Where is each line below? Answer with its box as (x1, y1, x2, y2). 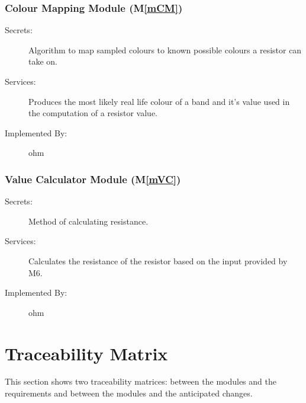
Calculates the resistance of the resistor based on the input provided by (28, 254, 288, 267)
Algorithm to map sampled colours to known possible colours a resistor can (28, 43, 302, 56)
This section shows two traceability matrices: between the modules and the (5, 375, 276, 388)
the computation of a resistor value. (28, 107, 158, 119)
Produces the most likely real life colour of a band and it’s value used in (28, 95, 290, 107)
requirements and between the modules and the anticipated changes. (5, 387, 253, 399)
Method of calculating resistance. (28, 215, 149, 227)
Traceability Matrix (5, 341, 168, 365)
